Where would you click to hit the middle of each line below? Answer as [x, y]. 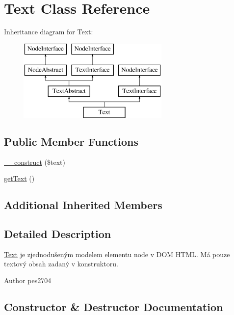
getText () [19, 178]
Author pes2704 [28, 280]
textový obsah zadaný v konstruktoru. [61, 264]
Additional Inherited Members [83, 205]
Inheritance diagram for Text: [49, 32]
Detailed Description [58, 234]
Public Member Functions [71, 141]
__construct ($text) [35, 162]
